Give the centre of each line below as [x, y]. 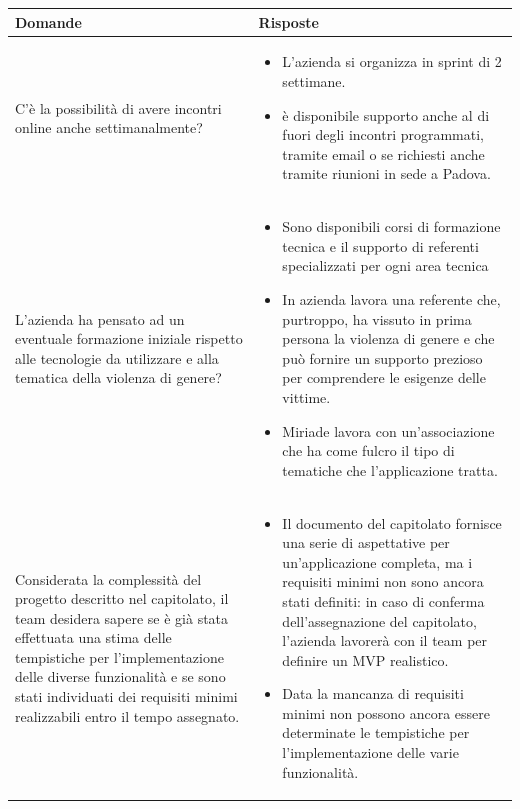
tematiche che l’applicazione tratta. [390, 469]
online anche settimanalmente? [109, 127]
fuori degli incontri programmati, [383, 134]
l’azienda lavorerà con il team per [385, 640]
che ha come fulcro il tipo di [368, 450]
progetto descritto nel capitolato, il [122, 598]
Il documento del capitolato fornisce [392, 522]
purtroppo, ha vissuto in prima [377, 318]
